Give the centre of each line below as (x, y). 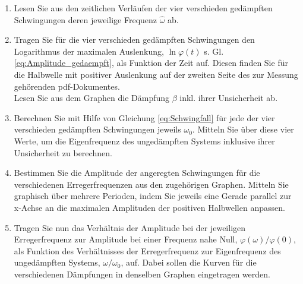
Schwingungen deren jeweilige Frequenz (86, 19)
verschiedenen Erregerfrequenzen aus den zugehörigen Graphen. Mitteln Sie (151, 184)
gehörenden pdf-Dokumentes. (67, 86)
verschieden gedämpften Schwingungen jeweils (97, 129)
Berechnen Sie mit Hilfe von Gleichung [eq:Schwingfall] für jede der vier (144, 117)
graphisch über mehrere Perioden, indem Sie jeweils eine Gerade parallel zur (153, 196)
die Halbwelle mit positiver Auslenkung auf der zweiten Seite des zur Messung (156, 74)
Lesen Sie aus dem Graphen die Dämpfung (92, 98)
